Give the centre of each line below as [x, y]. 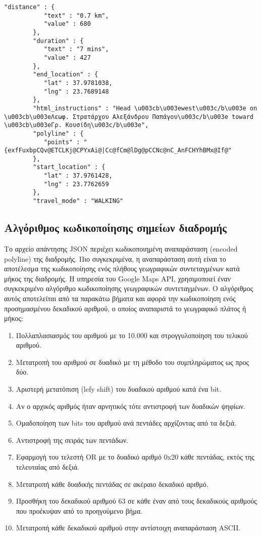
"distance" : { [30, 7]
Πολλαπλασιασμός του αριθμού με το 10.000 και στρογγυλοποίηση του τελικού [132, 335]
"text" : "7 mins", [76, 49]
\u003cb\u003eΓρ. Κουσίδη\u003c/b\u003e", [76, 125]
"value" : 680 [67, 24]
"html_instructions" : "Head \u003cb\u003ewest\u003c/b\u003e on [145, 108]
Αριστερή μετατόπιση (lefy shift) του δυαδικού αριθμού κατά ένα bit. [119, 389]
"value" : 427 [67, 57]
